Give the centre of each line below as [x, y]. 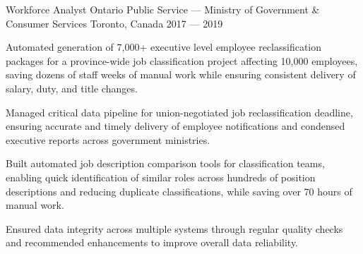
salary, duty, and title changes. [72, 88]
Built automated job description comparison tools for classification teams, [165, 163]
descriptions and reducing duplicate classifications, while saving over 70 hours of [179, 191]
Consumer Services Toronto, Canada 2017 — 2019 [114, 23]
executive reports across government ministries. [108, 139]
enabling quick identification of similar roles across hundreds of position [161, 177]
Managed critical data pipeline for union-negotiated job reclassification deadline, [179, 112]
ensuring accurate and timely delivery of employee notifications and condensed [175, 126]
